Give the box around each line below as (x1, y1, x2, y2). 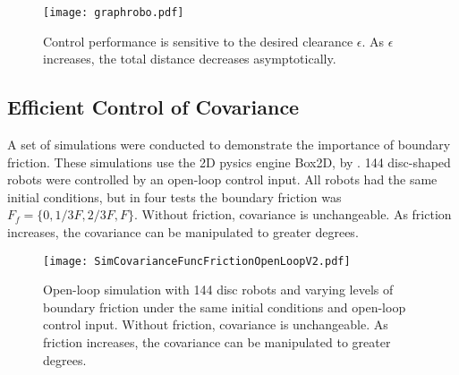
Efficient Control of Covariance (7, 93, 300, 121)
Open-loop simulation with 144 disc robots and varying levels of (43, 280, 394, 299)
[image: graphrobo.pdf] (43, 6, 184, 19)
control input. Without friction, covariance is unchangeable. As (43, 315, 388, 334)
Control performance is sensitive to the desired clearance (43, 31, 353, 50)
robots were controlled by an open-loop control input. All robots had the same (7, 170, 438, 189)
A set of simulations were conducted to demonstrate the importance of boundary (7, 135, 451, 154)
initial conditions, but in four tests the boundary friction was (7, 187, 342, 206)
